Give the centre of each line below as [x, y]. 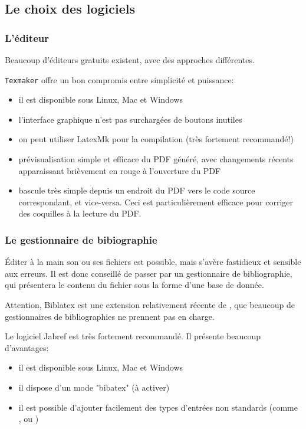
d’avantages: [27, 347]
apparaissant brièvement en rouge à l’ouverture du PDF [120, 170]
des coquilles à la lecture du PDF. [80, 213]
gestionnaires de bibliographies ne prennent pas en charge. [110, 316]
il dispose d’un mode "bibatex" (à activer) [94, 387]
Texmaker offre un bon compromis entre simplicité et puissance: [119, 79]
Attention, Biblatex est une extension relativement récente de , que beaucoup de [150, 304]
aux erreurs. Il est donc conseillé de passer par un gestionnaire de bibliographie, [149, 273]
